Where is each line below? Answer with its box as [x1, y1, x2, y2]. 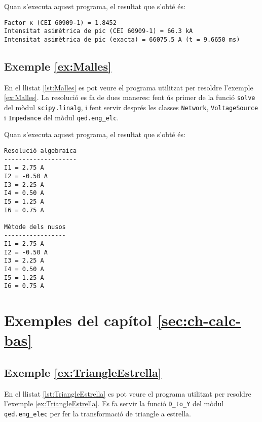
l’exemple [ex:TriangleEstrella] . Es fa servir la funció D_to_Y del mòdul [4, 398, 224, 409]
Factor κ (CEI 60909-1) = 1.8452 [4, 19, 117, 26]
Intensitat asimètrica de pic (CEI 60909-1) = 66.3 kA [4, 27, 193, 35]
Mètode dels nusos [4, 223, 66, 231]
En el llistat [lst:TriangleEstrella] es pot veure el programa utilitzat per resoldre [4, 388, 251, 399]
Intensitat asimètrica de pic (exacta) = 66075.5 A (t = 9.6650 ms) [4, 36, 240, 43]
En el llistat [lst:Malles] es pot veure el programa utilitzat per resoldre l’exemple [4, 82, 253, 92]
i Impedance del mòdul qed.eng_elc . [4, 112, 119, 122]
